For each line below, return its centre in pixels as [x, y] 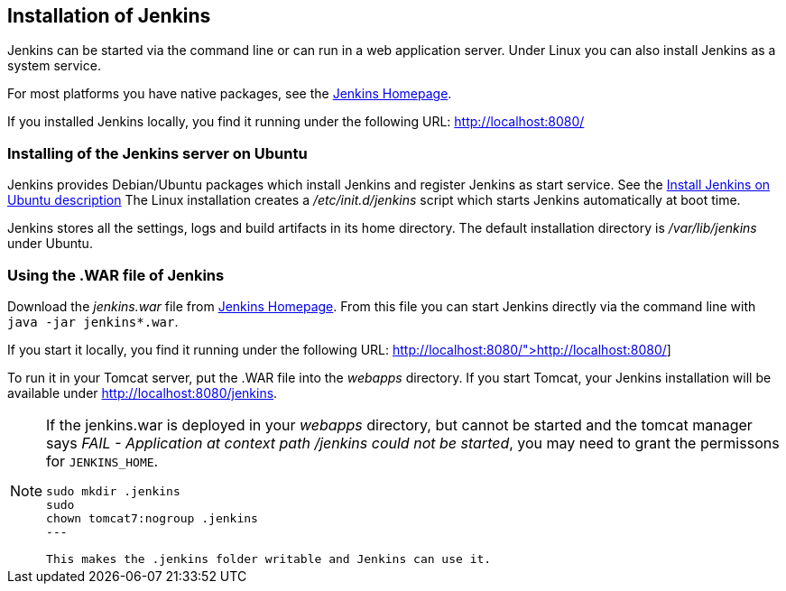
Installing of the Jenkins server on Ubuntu [157, 153]
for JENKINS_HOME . [102, 461]
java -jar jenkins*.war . [93, 321]
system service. [54, 66]
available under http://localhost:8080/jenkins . [143, 392]
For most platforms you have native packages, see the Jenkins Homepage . [230, 94]
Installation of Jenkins [109, 16]
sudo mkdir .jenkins [113, 491]
